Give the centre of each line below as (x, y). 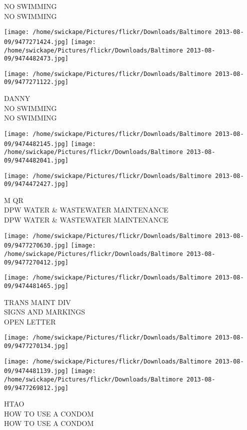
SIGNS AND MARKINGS (44, 312)
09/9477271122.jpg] (36, 82)
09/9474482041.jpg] (36, 160)
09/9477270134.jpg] (36, 346)
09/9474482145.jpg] (36, 144)
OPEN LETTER (30, 321)
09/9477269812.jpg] (36, 388)
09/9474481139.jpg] (36, 371)
